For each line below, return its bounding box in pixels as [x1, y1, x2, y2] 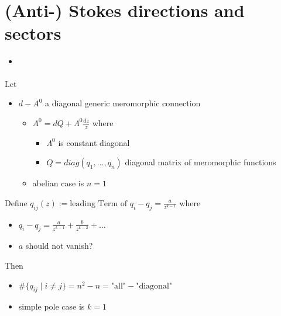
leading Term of [70, 199, 127, 208]
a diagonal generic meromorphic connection [45, 97, 201, 109]
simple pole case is [18, 300, 85, 312]
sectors [5, 21, 61, 45]
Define [5, 196, 28, 209]
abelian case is [32, 177, 84, 189]
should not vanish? [25, 239, 93, 252]
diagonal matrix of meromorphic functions [125, 156, 276, 168]
